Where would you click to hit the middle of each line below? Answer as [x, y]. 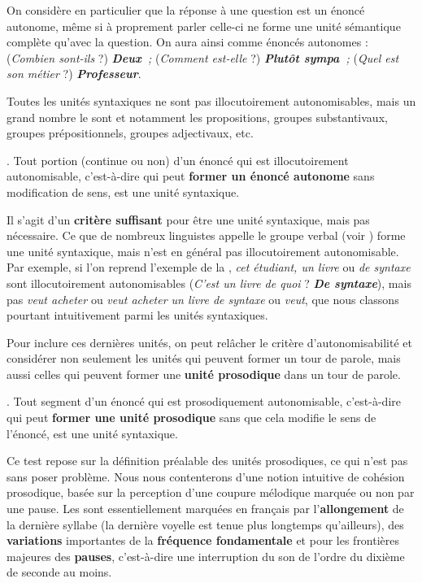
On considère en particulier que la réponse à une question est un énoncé [186, 10]
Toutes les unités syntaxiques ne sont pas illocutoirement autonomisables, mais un [211, 100]
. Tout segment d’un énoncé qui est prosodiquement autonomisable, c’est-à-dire [204, 401]
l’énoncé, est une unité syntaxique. [92, 433]
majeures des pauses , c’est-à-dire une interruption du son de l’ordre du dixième [206, 556]
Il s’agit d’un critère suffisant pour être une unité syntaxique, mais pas [188, 219]
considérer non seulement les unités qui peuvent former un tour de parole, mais [204, 358]
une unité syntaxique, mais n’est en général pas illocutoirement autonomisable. [203, 251]
